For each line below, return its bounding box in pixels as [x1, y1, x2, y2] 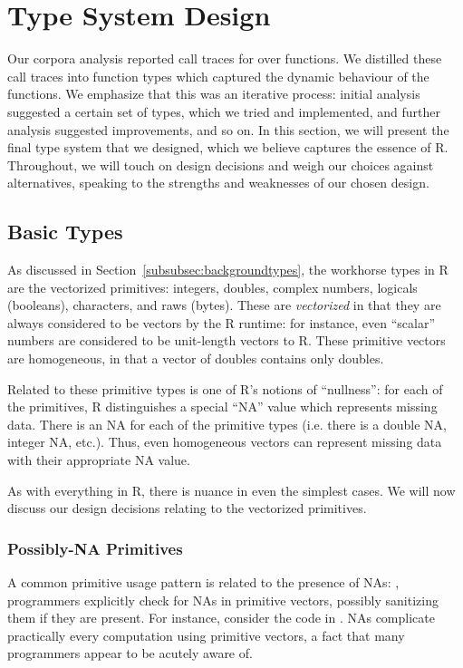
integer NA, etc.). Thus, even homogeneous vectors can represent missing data [7, 432, 442, 451]
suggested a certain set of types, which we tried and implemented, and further [7, 102, 441, 121]
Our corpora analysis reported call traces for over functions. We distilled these [7, 49, 442, 68]
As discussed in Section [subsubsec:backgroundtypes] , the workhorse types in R [7, 260, 449, 279]
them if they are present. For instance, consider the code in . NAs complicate [7, 608, 435, 627]
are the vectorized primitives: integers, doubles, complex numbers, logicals [7, 277, 418, 296]
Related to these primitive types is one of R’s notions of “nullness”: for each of [7, 379, 443, 398]
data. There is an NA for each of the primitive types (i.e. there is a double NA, [7, 414, 447, 433]
